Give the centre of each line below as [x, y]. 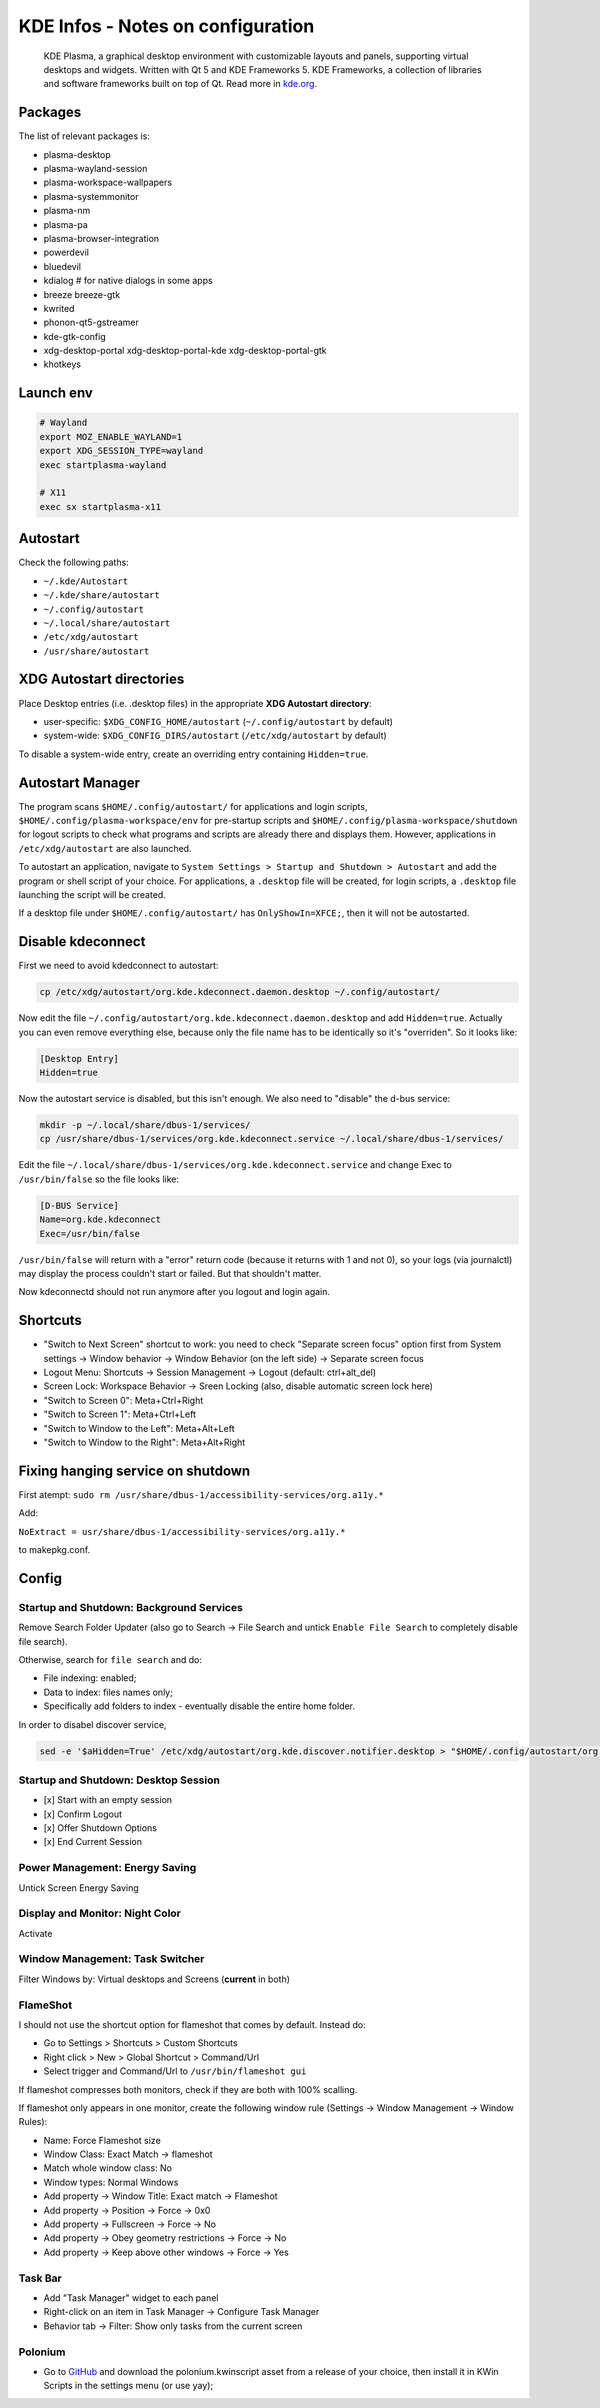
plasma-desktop [77, 154]
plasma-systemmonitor [91, 196]
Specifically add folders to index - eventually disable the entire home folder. [199, 1706]
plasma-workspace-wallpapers [108, 182]
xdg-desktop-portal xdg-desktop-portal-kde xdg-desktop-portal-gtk [185, 351]
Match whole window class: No [107, 2168]
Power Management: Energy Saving [107, 1868]
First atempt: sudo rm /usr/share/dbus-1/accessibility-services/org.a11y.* [201, 1494]
